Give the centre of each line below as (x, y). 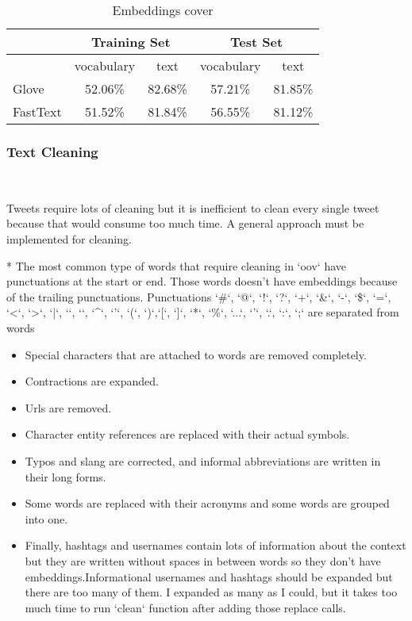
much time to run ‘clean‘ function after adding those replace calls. (185, 607)
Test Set (257, 42)
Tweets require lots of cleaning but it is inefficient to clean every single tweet (193, 207)
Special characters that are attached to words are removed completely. (196, 354)
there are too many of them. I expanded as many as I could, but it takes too (211, 592)
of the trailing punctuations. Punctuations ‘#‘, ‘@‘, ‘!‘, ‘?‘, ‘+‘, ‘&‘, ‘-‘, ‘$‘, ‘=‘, (199, 296)
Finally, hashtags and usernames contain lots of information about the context (216, 545)
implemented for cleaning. (69, 239)
